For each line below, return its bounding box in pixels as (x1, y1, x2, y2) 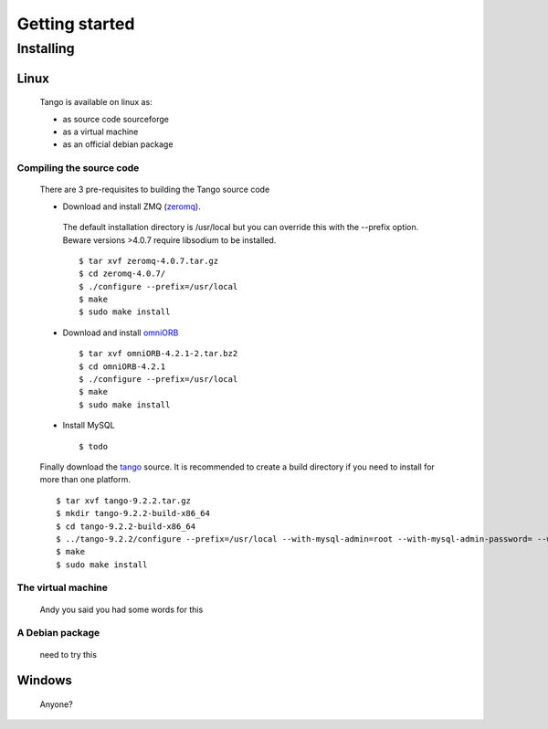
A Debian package (16, 627, 100, 639)
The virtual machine (16, 581, 109, 594)
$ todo (79, 441, 109, 451)
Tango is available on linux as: (39, 97, 153, 108)
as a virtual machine (62, 126, 139, 137)
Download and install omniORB (62, 327, 179, 338)
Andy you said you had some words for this (39, 604, 204, 615)
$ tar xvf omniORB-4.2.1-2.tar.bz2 (79, 348, 238, 359)
